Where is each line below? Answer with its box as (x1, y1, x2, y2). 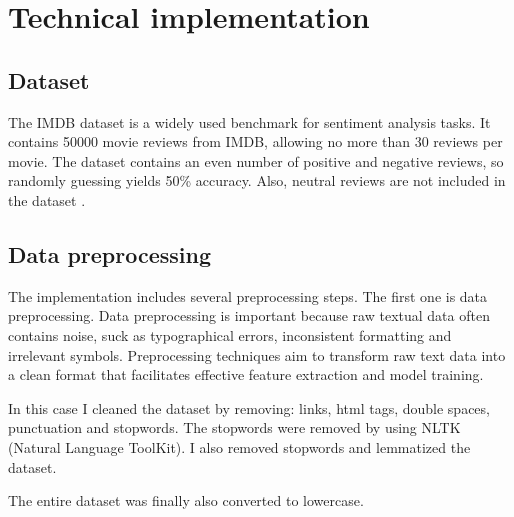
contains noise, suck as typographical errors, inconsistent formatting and (8, 324, 452, 345)
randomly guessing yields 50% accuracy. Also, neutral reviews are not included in (8, 170, 506, 191)
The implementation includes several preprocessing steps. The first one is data (8, 285, 488, 306)
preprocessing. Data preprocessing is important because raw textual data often (8, 305, 490, 326)
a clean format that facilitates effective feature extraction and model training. (8, 364, 484, 385)
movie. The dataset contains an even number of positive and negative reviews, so (8, 150, 504, 171)
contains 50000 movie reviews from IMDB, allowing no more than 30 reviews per (8, 131, 503, 152)
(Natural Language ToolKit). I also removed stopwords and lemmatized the (8, 436, 471, 457)
